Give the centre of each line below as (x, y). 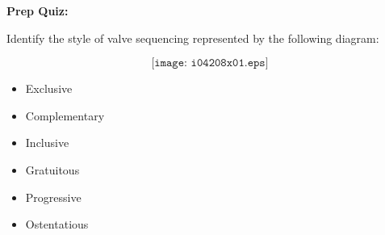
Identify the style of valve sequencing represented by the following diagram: (193, 38)
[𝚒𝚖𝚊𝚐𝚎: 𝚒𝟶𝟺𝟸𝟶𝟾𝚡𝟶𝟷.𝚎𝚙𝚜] (210, 63)
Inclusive (47, 143)
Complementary (65, 115)
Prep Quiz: (38, 10)
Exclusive (49, 88)
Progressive (53, 197)
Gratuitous (52, 169)
